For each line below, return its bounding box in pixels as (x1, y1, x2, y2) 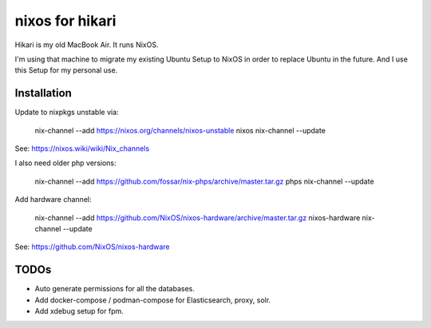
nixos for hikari (14, 12, 117, 30)
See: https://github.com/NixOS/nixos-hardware (14, 242, 171, 251)
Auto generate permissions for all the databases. (34, 284, 196, 294)
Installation (14, 86, 72, 100)
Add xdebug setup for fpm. (34, 306, 124, 316)
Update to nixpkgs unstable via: (14, 108, 119, 117)
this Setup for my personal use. (14, 65, 118, 75)
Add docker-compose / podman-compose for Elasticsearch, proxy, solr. (34, 295, 271, 305)
